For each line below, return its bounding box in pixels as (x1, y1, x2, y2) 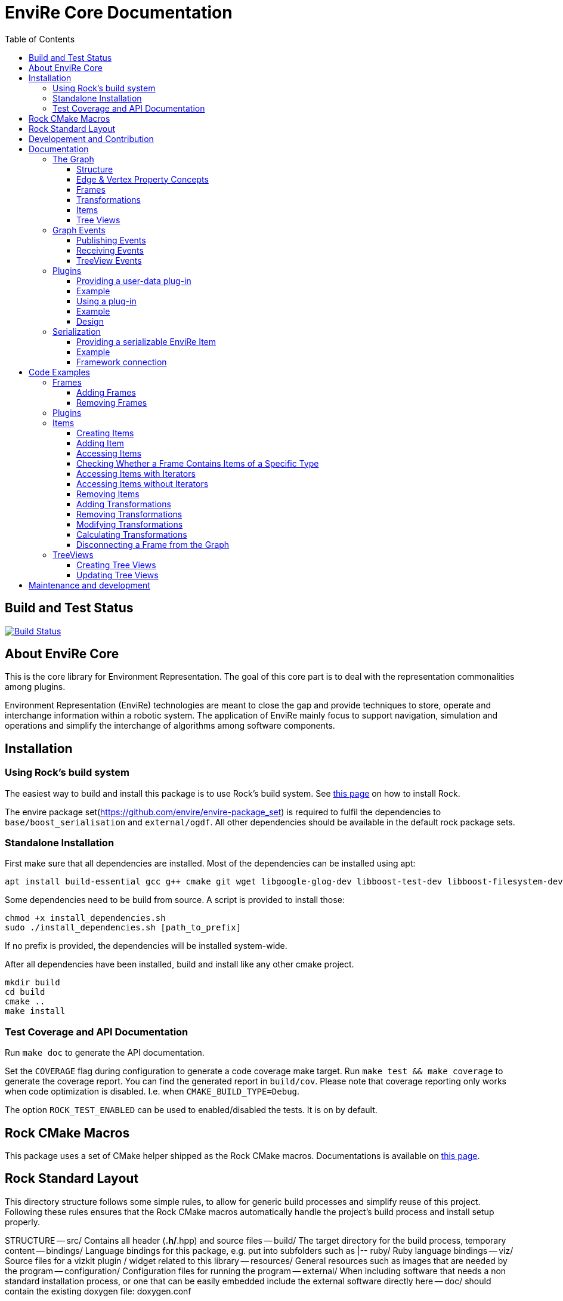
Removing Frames (76, 397, 147, 408)
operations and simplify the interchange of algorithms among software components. (5, 720, 335, 731)
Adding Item (76, 437, 124, 448)
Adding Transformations (76, 498, 171, 509)
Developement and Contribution (29, 133, 154, 144)
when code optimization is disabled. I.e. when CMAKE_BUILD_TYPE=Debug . (5, 1086, 300, 1097)
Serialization (52, 326, 101, 337)
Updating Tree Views (76, 569, 159, 580)
